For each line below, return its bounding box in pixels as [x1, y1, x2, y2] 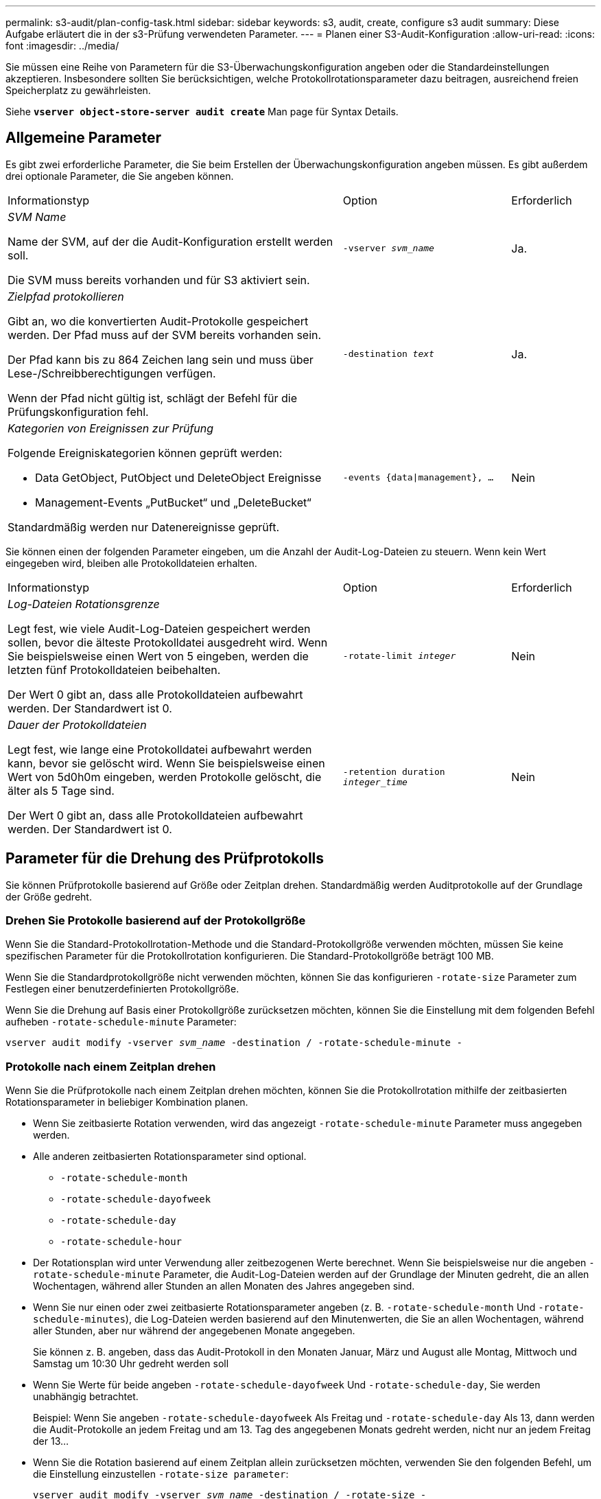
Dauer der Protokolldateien [8, 717, 147, 732]
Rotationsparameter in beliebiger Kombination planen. [5, 1096, 248, 1108]
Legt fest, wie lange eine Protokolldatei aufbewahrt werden [8, 742, 312, 756]
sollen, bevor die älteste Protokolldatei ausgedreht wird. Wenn [8, 635, 328, 649]
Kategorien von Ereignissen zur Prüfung [8, 421, 214, 435]
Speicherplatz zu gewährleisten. [5, 84, 151, 96]
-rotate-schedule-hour [60, 1236, 182, 1248]
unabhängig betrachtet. [33, 1391, 139, 1403]
